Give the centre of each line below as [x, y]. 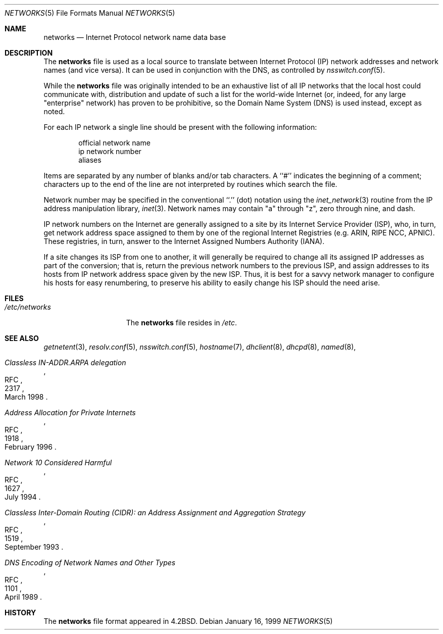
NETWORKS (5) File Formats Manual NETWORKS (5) [90, 13]
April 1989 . [23, 597]
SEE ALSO [22, 338]
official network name [114, 143]
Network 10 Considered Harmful [58, 462]
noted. [54, 111]
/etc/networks [28, 307]
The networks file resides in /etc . [182, 323]
